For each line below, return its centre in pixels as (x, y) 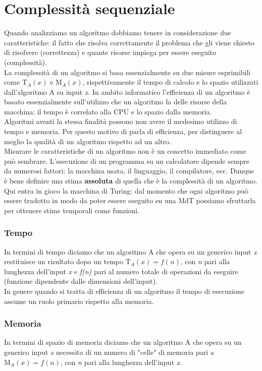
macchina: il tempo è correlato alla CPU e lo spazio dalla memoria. (108, 111)
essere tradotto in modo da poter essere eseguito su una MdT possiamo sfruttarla (130, 200)
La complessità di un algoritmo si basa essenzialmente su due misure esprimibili (127, 72)
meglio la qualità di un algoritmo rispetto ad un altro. (88, 141)
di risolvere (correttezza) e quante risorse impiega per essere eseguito (110, 52)
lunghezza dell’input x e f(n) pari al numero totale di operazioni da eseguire (121, 271)
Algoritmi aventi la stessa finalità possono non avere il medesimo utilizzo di (121, 121)
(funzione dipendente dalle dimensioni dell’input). (81, 281)
